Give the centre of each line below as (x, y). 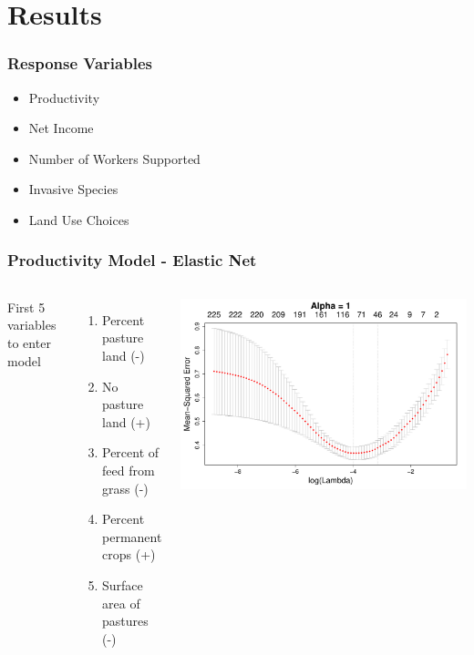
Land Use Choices (79, 219)
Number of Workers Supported (114, 158)
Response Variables (80, 63)
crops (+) (129, 554)
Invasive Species (73, 189)
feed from (129, 470)
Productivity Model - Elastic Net (132, 260)
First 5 (26, 307)
